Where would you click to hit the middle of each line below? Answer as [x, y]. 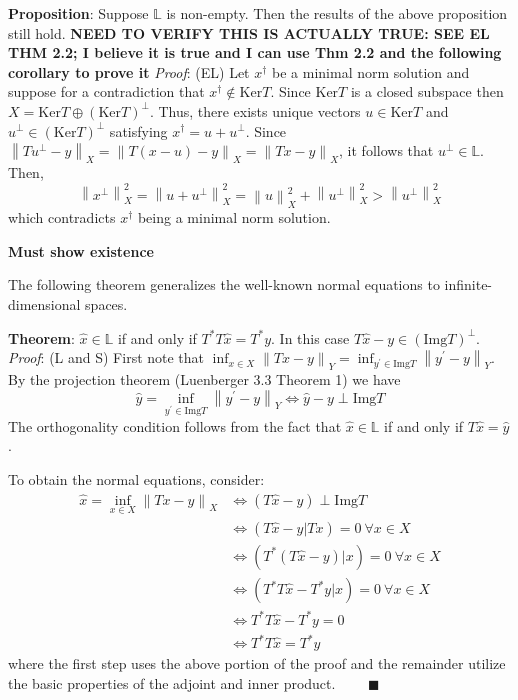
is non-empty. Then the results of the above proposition [337, 13]
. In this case [310, 337]
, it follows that [386, 150]
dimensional [44, 304]
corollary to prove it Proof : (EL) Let [129, 71]
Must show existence [81, 250]
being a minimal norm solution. [234, 217]
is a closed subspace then [427, 91]
